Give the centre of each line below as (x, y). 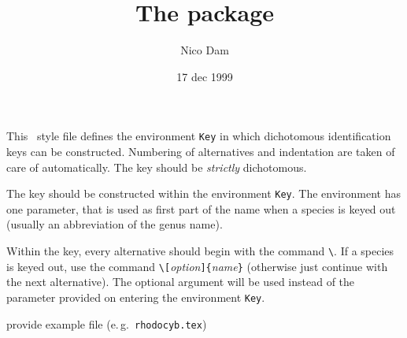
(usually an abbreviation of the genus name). (115, 224)
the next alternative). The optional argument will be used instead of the (181, 282)
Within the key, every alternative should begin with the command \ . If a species (200, 251)
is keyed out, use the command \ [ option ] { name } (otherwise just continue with (197, 266)
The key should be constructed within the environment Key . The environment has (203, 193)
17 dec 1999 (205, 76)
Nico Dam (205, 50)
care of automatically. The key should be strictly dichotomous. (157, 167)
